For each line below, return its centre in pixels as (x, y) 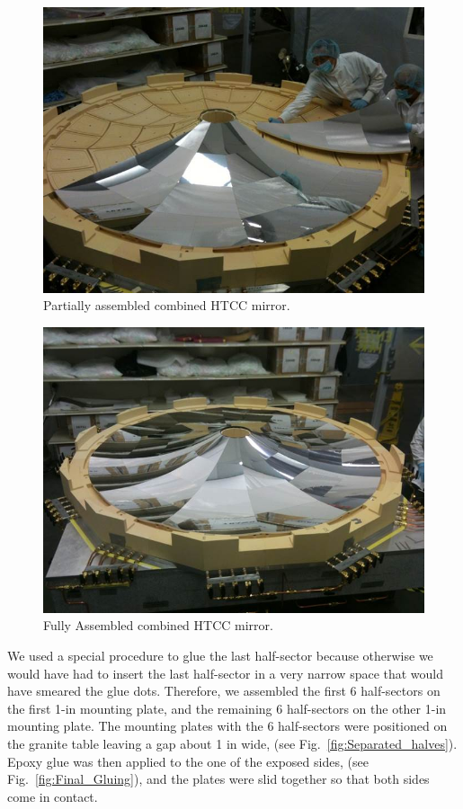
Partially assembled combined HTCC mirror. (167, 305)
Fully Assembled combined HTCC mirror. (158, 625)
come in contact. (53, 796)
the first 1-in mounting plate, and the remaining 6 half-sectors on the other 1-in (227, 708)
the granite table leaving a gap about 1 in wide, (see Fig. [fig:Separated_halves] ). (232, 744)
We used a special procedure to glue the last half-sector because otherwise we (220, 656)
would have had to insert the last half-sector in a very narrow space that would (226, 673)
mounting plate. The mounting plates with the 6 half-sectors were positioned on (227, 726)
